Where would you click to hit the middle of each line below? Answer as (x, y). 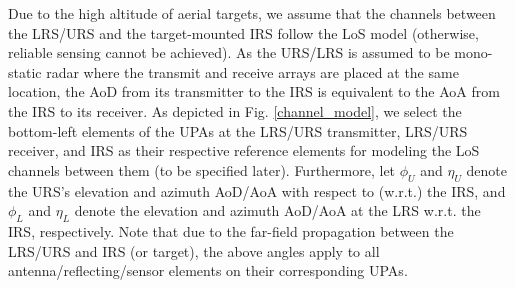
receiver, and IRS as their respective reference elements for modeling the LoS (244, 150)
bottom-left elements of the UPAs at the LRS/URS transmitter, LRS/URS (238, 130)
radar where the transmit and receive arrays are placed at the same (252, 71)
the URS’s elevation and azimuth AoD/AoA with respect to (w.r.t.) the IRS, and (257, 190)
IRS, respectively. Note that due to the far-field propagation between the (231, 230)
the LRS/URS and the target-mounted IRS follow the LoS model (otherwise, (243, 32)
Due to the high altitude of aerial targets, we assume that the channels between (252, 13)
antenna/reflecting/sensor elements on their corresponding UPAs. (208, 270)
